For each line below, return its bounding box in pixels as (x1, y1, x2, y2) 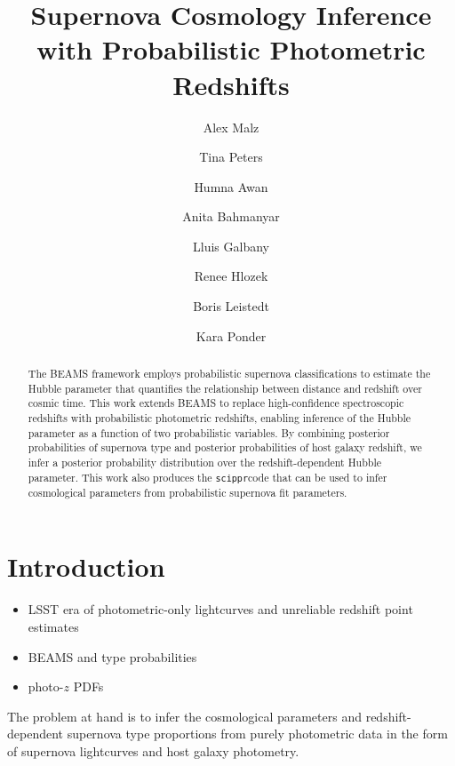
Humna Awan (194, 177, 268, 195)
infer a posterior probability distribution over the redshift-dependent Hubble (28, 454, 381, 469)
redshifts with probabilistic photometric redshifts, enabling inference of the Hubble (28, 411, 411, 426)
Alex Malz (203, 117, 259, 136)
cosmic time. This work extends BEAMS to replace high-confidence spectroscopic (28, 395, 404, 411)
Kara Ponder (196, 326, 267, 345)
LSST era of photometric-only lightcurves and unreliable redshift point (28, 600, 413, 618)
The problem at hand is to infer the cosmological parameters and (7, 706, 362, 725)
